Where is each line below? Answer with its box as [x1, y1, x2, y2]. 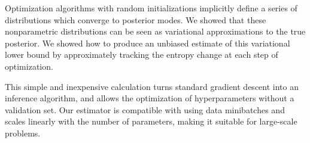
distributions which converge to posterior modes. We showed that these [5, 13, 266, 26]
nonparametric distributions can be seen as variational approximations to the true [5, 25, 306, 38]
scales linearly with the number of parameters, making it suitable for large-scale [5, 115, 297, 128]
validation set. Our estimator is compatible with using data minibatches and [5, 103, 285, 116]
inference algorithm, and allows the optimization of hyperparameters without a [5, 92, 294, 104]
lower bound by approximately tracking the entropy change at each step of [5, 48, 278, 61]
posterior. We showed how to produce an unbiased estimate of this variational [5, 36, 290, 49]
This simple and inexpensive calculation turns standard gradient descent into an [5, 80, 299, 92]
